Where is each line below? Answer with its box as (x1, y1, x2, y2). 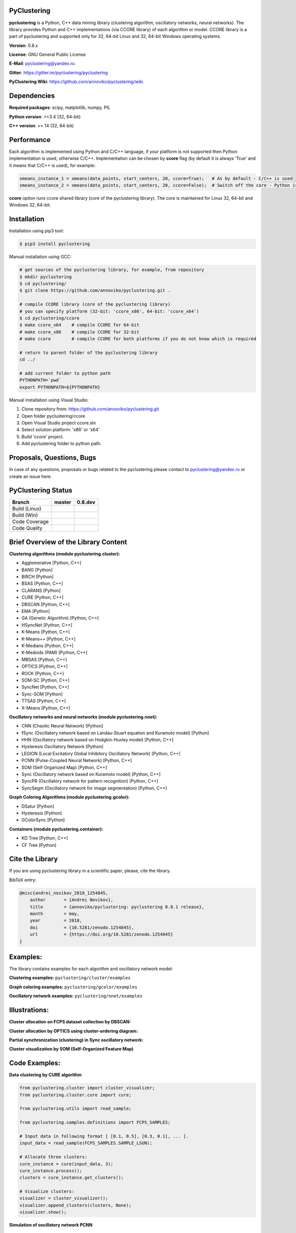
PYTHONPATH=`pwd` (19, 377, 62, 383)
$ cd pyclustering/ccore (19, 315, 80, 321)
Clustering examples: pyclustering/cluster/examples (9, 975, 131, 981)
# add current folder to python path (19, 370, 111, 376)
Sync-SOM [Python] (21, 691, 63, 697)
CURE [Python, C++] (21, 594, 64, 600)
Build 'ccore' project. (21, 434, 64, 439)
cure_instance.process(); (19, 1168, 82, 1173)
